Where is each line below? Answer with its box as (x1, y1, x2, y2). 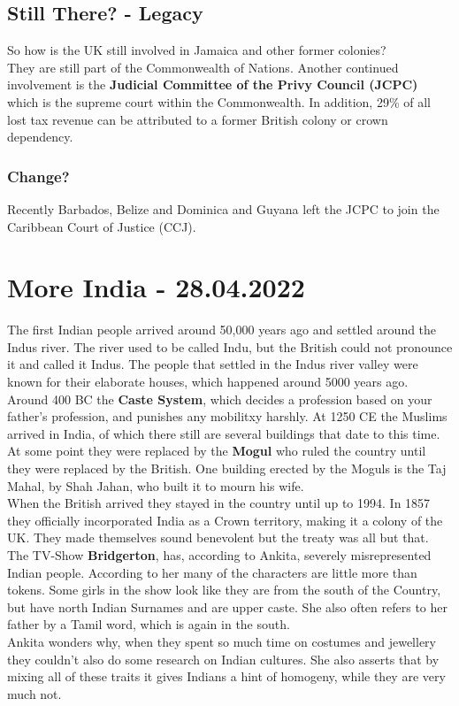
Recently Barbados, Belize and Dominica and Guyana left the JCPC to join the (7, 199, 440, 218)
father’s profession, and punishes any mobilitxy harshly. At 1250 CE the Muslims (7, 407, 448, 426)
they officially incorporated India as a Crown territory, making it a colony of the (7, 510, 443, 529)
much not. (7, 684, 62, 702)
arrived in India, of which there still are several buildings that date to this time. (7, 424, 440, 442)
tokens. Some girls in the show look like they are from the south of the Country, (7, 580, 441, 599)
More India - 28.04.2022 (7, 269, 305, 305)
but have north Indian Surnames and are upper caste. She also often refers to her (7, 597, 448, 616)
